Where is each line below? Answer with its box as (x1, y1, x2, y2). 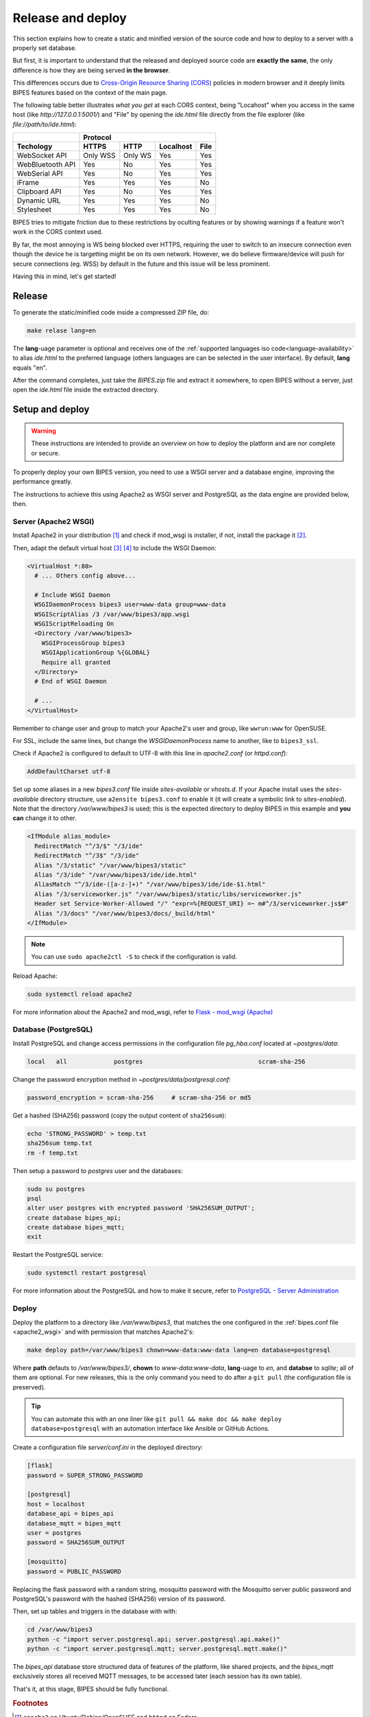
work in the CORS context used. (12, 227, 103, 236)
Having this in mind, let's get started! (12, 272, 116, 281)
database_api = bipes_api (27, 1510, 114, 1518)
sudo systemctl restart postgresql (27, 1269, 147, 1277)
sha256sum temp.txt (27, 1139, 92, 1147)
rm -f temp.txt (27, 1149, 78, 1157)
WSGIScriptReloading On (34, 620, 114, 628)
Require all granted (41, 658, 111, 666)
